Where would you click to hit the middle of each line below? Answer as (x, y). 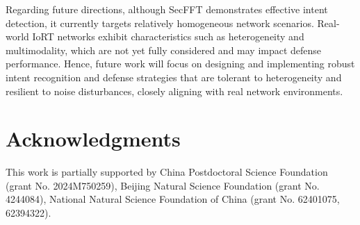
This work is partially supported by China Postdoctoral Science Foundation (167, 172)
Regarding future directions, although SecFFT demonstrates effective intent (167, 9)
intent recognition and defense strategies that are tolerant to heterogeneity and (174, 77)
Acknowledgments (93, 139)
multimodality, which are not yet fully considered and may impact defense (164, 50)
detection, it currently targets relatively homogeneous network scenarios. (160, 23)
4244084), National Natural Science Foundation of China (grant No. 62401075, (173, 199)
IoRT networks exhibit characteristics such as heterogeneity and (168, 36)
